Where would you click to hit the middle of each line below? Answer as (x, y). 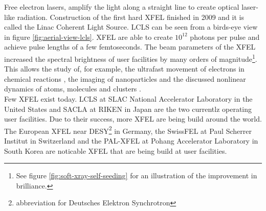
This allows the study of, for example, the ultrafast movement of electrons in (124, 69)
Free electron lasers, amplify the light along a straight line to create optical (122, 7)
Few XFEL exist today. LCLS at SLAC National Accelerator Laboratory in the (128, 99)
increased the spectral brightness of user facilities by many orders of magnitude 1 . (131, 58)
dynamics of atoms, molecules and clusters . (73, 89)
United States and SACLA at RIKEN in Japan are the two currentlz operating (128, 109)
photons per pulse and (225, 37)
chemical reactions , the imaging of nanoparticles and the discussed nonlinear (125, 78)
